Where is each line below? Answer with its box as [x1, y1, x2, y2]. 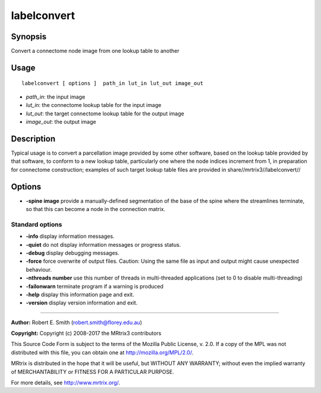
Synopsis [11, 32, 47, 42]
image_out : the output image [26, 118, 96, 125]
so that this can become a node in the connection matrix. [26, 206, 166, 213]
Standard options [11, 220, 62, 228]
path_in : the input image [26, 93, 86, 100]
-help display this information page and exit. [26, 291, 134, 298]
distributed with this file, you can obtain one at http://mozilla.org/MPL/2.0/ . [11, 348, 194, 356]
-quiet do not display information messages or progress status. [26, 241, 181, 248]
